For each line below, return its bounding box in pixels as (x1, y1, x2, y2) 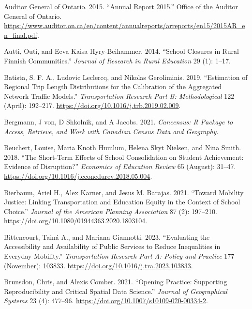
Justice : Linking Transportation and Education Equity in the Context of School (4, 197, 240, 207)
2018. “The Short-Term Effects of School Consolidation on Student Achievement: (4, 152, 244, 162)
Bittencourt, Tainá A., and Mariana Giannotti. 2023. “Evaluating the (4, 232, 210, 242)
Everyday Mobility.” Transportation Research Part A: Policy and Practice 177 (4, 251, 235, 261)
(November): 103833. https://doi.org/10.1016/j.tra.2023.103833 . (4, 260, 193, 270)
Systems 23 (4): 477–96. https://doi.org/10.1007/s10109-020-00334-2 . (4, 295, 208, 306)
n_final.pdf (4, 30, 37, 40)
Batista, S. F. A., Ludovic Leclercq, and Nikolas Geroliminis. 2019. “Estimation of (4, 72, 248, 82)
